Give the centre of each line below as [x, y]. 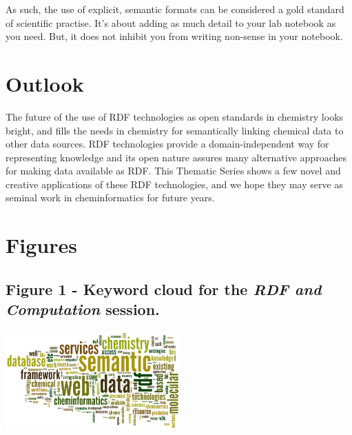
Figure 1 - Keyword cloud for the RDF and [164, 289]
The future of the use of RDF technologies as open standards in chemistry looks [175, 116]
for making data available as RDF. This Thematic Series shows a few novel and [173, 171]
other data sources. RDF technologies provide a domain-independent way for [167, 144]
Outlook [45, 83]
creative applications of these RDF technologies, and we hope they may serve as [174, 184]
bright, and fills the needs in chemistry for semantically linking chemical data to [175, 130]
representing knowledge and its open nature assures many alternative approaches [176, 157]
